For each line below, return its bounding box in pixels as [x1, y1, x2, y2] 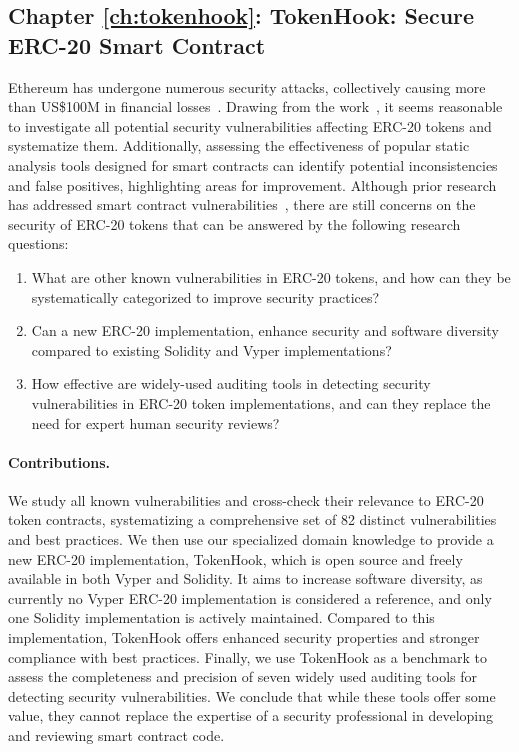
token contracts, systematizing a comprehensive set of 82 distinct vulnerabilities [8, 509, 497, 530]
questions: [8, 233, 69, 254]
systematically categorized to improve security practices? [31, 286, 380, 307]
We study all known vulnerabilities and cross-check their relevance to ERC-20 [8, 489, 484, 510]
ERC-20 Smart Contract [8, 29, 266, 60]
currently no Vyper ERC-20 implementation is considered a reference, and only [8, 587, 492, 608]
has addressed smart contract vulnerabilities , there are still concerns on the [8, 194, 476, 215]
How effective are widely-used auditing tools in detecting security [31, 373, 431, 394]
